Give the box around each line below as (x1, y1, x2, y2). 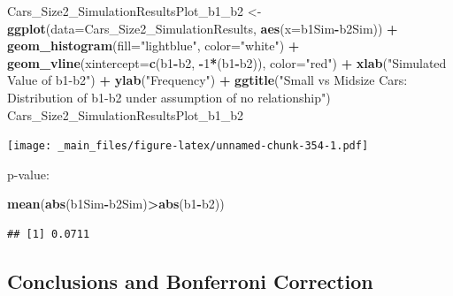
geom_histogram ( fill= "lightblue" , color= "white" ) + (7, 36, 300, 55)
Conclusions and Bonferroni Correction (7, 267, 373, 294)
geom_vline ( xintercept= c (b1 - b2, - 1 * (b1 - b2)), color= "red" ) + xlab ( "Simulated (7, 53, 447, 72)
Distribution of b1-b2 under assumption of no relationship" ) (7, 87, 331, 106)
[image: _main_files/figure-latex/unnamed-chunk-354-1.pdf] (7, 140, 369, 153)
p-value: (7, 164, 50, 183)
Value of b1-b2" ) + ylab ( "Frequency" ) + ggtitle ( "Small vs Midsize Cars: (7, 71, 408, 89)
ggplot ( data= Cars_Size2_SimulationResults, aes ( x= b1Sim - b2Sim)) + (7, 19, 398, 37)
